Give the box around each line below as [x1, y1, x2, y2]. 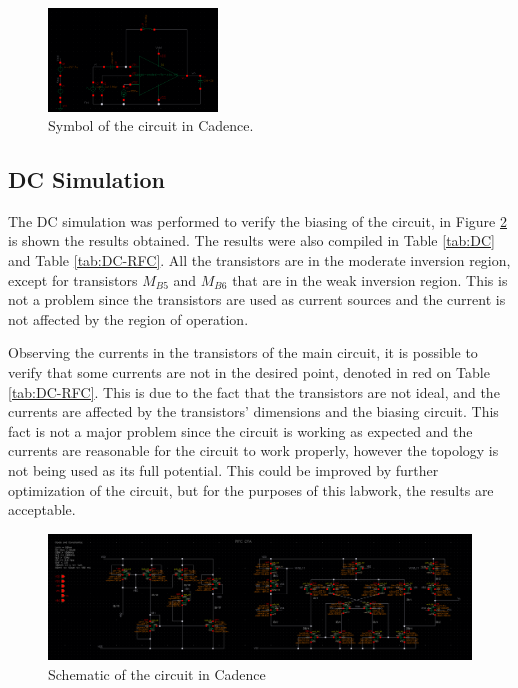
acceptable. [8, 499, 76, 520]
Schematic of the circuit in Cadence [48, 663, 266, 684]
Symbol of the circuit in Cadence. [48, 115, 254, 136]
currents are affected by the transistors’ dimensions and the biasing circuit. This [8, 401, 499, 422]
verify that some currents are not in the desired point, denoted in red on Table [8, 362, 490, 383]
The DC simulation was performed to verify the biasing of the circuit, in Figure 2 [8, 210, 507, 231]
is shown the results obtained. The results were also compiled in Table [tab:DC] [8, 230, 495, 251]
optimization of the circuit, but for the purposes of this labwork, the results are [8, 479, 494, 500]
